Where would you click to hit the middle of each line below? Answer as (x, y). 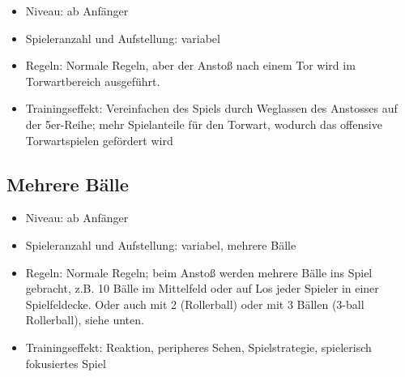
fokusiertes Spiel (66, 363)
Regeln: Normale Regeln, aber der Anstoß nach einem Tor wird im (190, 65)
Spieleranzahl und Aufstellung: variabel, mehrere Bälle (161, 244)
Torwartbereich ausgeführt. (93, 81)
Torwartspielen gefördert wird (99, 140)
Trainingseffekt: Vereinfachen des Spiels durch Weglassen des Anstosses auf (211, 108)
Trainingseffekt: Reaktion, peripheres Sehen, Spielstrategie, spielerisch (198, 347)
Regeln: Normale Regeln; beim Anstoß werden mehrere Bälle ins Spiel (199, 272)
